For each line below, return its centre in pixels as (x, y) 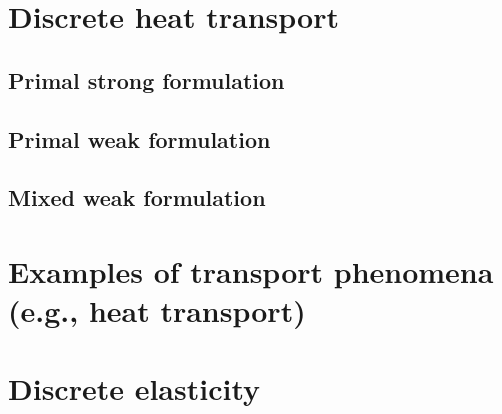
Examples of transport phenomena (251, 270)
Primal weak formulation (139, 138)
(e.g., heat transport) (157, 310)
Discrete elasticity (134, 388)
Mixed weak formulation (137, 197)
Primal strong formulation (146, 79)
